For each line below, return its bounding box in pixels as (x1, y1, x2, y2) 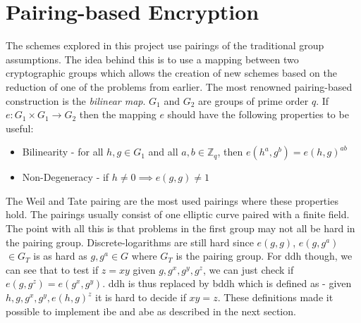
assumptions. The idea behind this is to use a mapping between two (6, 51, 299, 66)
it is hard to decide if (95, 290, 186, 305)
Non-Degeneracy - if (22, 170, 109, 184)
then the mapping (79, 107, 157, 122)
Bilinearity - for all (22, 144, 104, 159)
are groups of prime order (198, 93, 309, 108)
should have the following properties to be (167, 107, 349, 122)
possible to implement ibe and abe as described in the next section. (6, 303, 296, 318)
